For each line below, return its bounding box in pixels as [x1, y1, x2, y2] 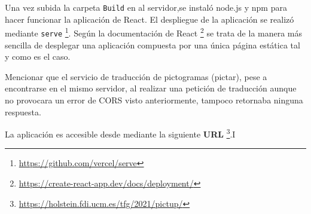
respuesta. [5, 105, 41, 118]
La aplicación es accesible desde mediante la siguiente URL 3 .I [5, 126, 236, 140]
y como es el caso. [5, 50, 71, 63]
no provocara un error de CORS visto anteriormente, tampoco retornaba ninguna [5, 93, 303, 106]
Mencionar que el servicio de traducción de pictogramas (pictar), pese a [5, 70, 267, 82]
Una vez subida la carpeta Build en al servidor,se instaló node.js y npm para [5, 1, 287, 13]
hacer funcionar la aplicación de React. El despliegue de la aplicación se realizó [5, 13, 294, 25]
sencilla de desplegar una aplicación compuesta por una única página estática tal [5, 38, 300, 51]
